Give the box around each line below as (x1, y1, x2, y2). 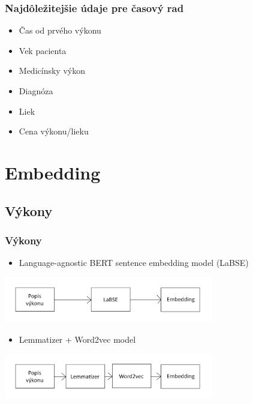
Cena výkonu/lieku (19, 125, 89, 137)
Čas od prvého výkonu (19, 24, 101, 37)
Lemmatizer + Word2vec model (19, 333, 136, 345)
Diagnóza (19, 85, 53, 97)
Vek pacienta (19, 44, 67, 56)
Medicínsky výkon (19, 64, 85, 77)
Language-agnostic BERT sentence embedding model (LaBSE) (19, 256, 249, 269)
